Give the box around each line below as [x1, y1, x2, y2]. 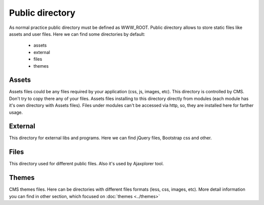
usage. [9, 109, 23, 115]
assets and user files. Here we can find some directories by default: [9, 31, 145, 37]
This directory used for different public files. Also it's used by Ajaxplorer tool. [9, 161, 164, 167]
